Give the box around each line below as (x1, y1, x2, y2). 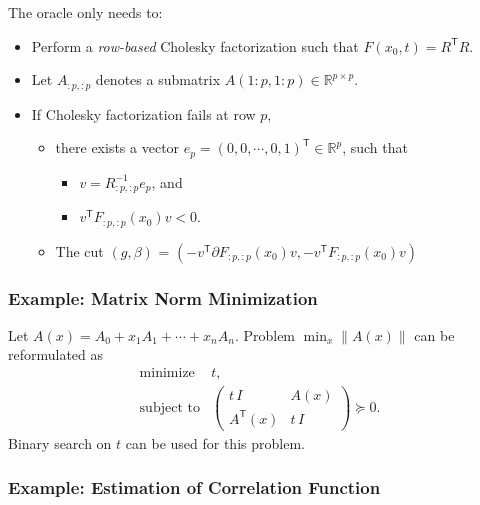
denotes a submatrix (95, 69, 221, 90)
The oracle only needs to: (8, 2, 163, 22)
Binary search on (8, 432, 112, 453)
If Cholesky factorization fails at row (31, 103, 256, 124)
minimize (139, 366, 195, 381)
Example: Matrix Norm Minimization (8, 285, 318, 310)
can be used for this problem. (125, 432, 305, 453)
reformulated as (8, 344, 104, 365)
